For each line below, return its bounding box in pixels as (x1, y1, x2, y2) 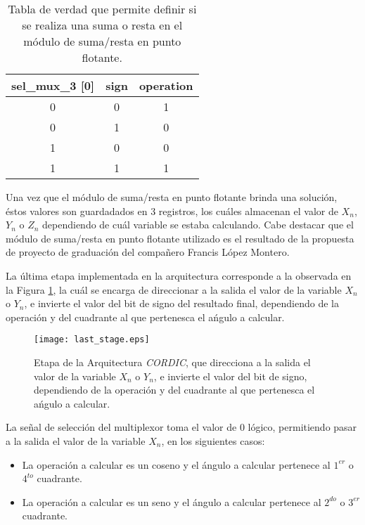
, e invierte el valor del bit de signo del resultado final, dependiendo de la (24, 296, 339, 311)
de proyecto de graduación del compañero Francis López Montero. (6, 245, 290, 259)
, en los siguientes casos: (161, 433, 265, 448)
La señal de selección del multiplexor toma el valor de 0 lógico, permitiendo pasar (6, 420, 357, 434)
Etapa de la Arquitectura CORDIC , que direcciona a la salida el (34, 355, 311, 369)
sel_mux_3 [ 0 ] (11, 77, 95, 93)
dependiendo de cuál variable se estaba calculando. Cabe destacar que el (42, 217, 354, 232)
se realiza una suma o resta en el (22, 17, 183, 33)
